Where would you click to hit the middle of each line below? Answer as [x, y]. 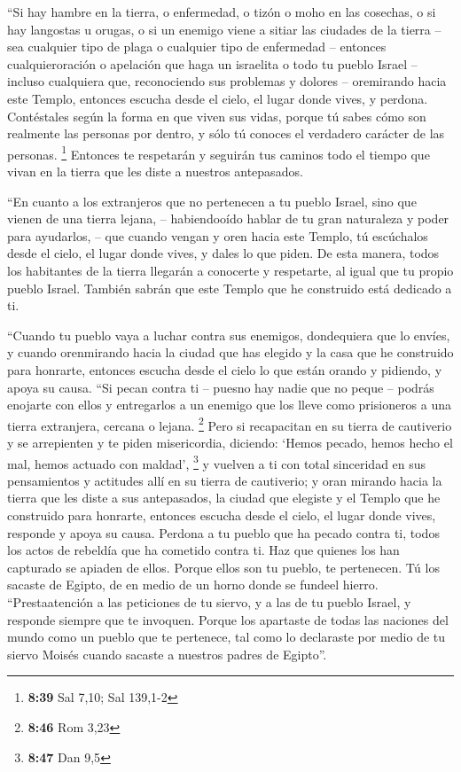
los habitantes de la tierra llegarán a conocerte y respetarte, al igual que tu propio [230, 270]
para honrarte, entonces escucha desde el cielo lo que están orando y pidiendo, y [225, 369]
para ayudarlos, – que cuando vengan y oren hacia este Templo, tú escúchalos [218, 235]
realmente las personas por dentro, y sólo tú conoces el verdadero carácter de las [226, 133]
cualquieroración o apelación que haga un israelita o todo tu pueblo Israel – [212, 63]
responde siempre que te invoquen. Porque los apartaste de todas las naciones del [228, 619]
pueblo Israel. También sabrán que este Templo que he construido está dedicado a [230, 288]
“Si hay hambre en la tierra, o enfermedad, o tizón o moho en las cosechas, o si [222, 12]
